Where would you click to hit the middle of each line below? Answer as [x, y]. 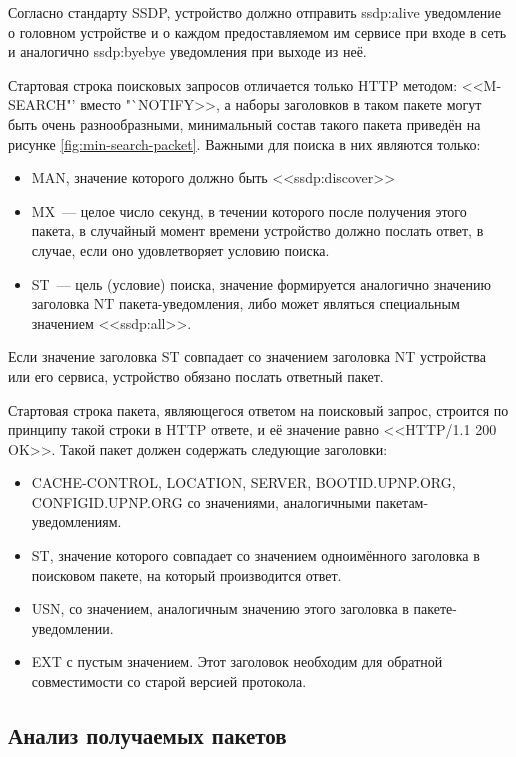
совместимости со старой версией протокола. [169, 681]
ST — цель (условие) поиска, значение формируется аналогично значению [261, 283]
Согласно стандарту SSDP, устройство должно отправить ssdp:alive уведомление [255, 12]
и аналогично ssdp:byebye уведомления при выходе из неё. [187, 51]
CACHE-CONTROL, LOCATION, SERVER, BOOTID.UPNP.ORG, [243, 482]
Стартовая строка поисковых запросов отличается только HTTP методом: [233, 84]
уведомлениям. [76, 521]
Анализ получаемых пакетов [147, 735]
